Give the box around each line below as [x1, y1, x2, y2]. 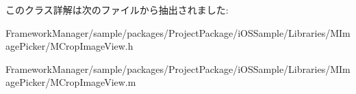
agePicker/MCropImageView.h [5, 39, 133, 53]
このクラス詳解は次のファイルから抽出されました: [5, 3, 229, 16]
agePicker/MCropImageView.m [5, 75, 136, 89]
